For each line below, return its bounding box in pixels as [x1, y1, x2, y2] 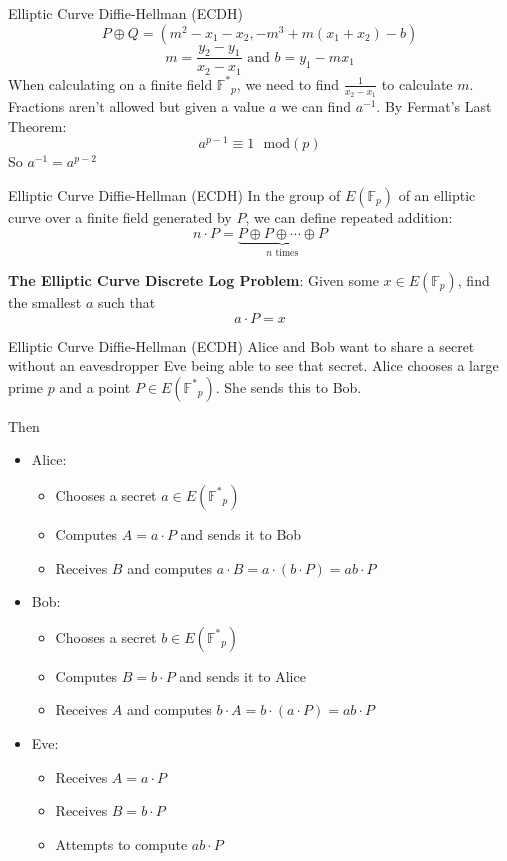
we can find [281, 96, 351, 117]
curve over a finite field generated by [8, 206, 232, 227]
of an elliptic [398, 184, 476, 205]
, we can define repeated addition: [245, 206, 453, 227]
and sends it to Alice [179, 665, 306, 686]
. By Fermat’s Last [376, 96, 492, 117]
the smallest [8, 292, 82, 312]
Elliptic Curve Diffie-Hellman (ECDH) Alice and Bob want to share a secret [8, 335, 475, 356]
